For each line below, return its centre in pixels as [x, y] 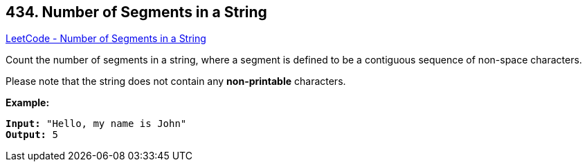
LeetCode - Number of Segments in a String [106, 39]
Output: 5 [32, 135]
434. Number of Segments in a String [136, 12]
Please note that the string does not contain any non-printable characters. [176, 81]
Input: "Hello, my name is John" [96, 124]
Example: [28, 103]
